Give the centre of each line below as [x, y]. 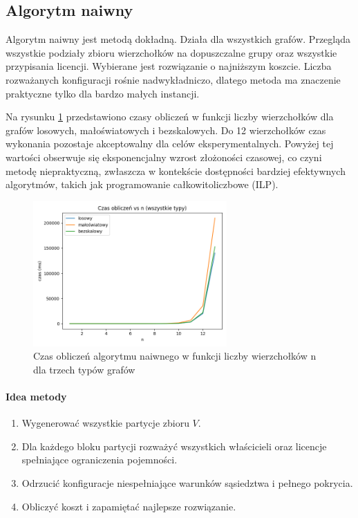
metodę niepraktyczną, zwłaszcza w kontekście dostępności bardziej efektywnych [176, 170]
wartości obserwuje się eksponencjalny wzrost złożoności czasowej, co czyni [164, 157]
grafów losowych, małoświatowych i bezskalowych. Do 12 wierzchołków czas [166, 130]
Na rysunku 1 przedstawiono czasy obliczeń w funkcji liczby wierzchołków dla [170, 117]
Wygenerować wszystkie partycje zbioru [105, 423]
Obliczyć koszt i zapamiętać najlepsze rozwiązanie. [129, 506]
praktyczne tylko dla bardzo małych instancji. [103, 93]
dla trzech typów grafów [84, 369]
